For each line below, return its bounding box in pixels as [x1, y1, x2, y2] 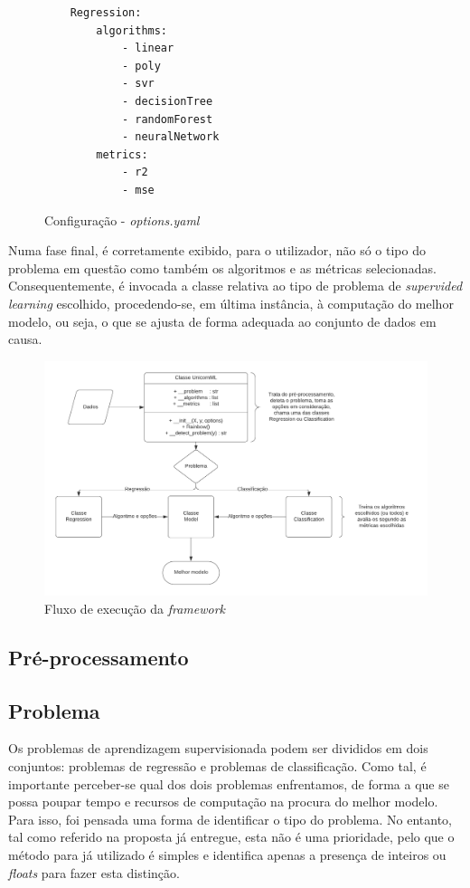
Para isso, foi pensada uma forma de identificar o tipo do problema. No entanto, [8, 809, 452, 828]
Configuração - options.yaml [44, 210, 200, 229]
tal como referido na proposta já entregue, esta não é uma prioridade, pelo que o [8, 827, 455, 846]
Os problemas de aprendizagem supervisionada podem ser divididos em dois [8, 739, 428, 758]
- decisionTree [121, 94, 213, 108]
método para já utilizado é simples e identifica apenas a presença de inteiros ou [8, 845, 446, 864]
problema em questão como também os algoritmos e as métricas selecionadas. [8, 258, 437, 277]
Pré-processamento [8, 643, 189, 671]
